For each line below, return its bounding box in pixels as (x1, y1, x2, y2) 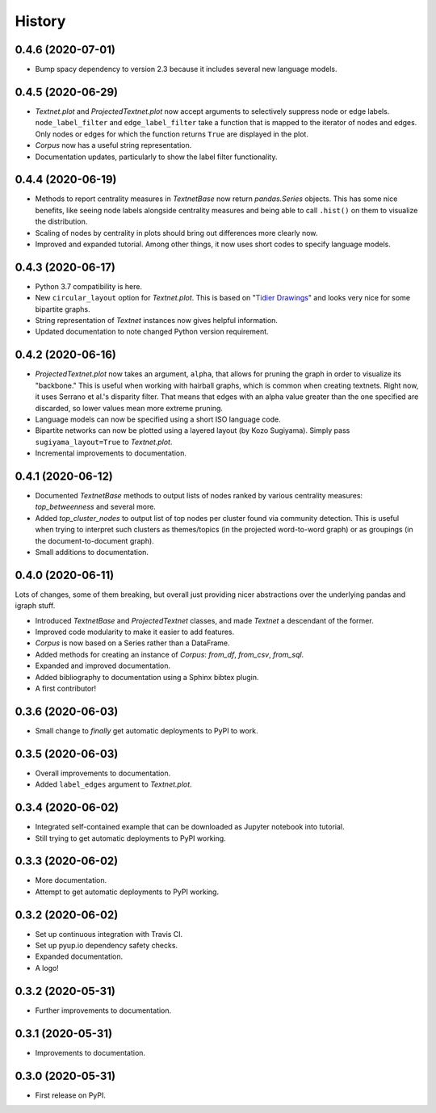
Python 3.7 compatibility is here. (35, 281, 143, 291)
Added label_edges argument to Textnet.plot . (35, 779, 193, 789)
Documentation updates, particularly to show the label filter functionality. (35, 152, 278, 162)
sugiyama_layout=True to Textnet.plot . (35, 437, 173, 447)
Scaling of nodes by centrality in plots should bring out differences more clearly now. (35, 228, 318, 237)
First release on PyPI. (35, 1090, 107, 1100)
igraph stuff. (15, 601, 56, 611)
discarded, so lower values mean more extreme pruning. (35, 403, 224, 413)
